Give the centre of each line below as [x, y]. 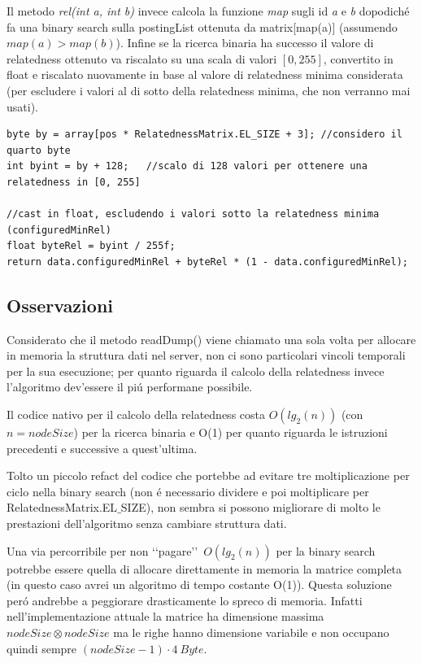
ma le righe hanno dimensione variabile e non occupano [251, 632]
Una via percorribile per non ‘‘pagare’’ [102, 550]
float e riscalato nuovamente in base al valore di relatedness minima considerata [205, 74]
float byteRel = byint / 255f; [91, 246]
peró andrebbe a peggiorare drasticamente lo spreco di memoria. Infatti [185, 600]
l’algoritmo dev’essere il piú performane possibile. [130, 387]
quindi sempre [42, 648]
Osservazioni [60, 305]
